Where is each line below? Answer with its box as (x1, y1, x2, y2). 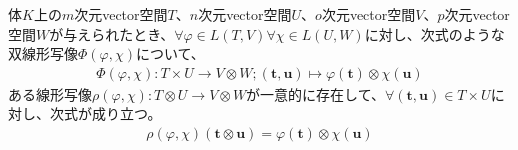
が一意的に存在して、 (246, 83, 385, 104)
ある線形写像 (8, 83, 92, 104)
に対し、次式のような (364, 23, 505, 44)
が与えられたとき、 (49, 23, 175, 44)
